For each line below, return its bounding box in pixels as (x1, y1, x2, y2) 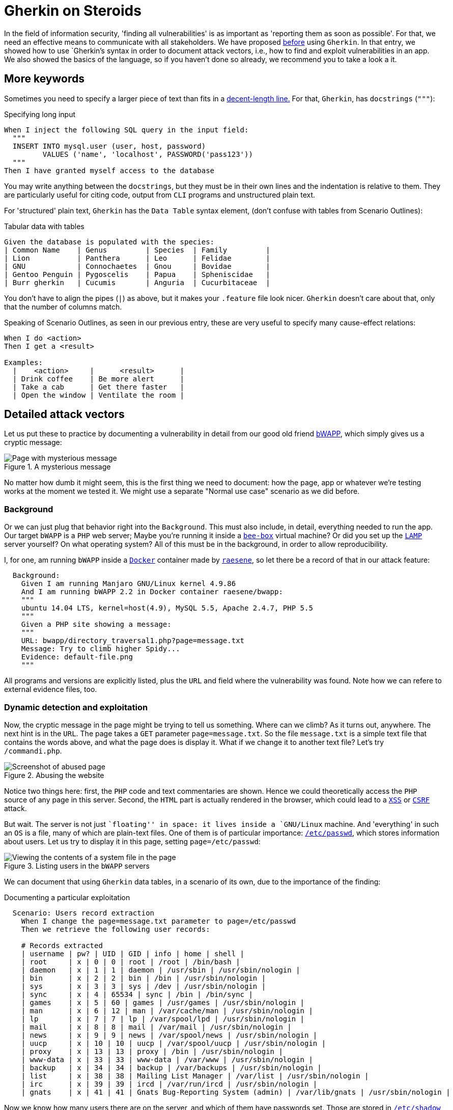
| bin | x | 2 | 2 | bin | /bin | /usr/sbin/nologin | (21, 974, 266, 982)
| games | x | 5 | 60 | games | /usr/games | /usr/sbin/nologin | (21, 998, 305, 1007)
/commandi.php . (4, 746, 62, 755)
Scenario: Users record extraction (12, 908, 155, 917)
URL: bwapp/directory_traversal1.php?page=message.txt (21, 636, 245, 645)
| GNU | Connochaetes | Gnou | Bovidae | (4, 262, 270, 270)
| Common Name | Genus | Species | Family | (4, 245, 270, 254)
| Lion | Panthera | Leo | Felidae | (4, 254, 270, 262)
